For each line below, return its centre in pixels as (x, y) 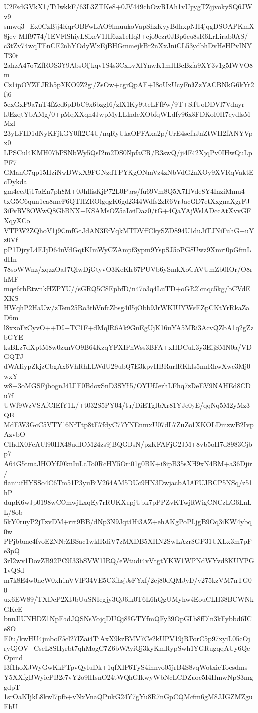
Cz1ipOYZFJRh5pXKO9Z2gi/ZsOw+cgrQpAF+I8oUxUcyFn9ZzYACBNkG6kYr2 (129, 84)
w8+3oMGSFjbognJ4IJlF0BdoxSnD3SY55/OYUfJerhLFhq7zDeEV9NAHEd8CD (128, 386)
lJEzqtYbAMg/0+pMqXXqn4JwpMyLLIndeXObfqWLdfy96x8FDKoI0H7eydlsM (127, 113)
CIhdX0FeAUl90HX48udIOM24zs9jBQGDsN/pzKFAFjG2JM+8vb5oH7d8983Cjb (128, 444)
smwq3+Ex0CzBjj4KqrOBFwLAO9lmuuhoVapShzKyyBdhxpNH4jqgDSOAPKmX (129, 26)
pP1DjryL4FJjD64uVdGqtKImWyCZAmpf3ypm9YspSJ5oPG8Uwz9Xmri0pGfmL (128, 249)
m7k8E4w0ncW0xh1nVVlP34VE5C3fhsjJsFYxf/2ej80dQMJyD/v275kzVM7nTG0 (128, 580)
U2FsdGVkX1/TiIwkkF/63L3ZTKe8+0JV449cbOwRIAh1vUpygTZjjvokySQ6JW (128, 6)
